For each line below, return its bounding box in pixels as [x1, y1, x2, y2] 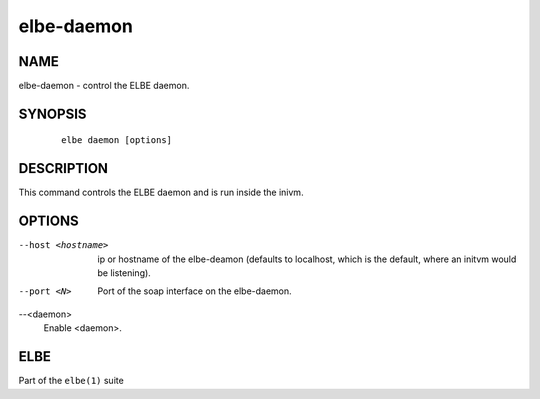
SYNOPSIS [18, 105, 87, 122]
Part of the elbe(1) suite [18, 375, 124, 387]
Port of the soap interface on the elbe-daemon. [97, 285, 292, 297]
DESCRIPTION [18, 160, 109, 177]
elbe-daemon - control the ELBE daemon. [18, 80, 190, 92]
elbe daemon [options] [61, 135, 173, 146]
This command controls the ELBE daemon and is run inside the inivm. [18, 186, 304, 199]
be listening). [97, 267, 152, 279]
